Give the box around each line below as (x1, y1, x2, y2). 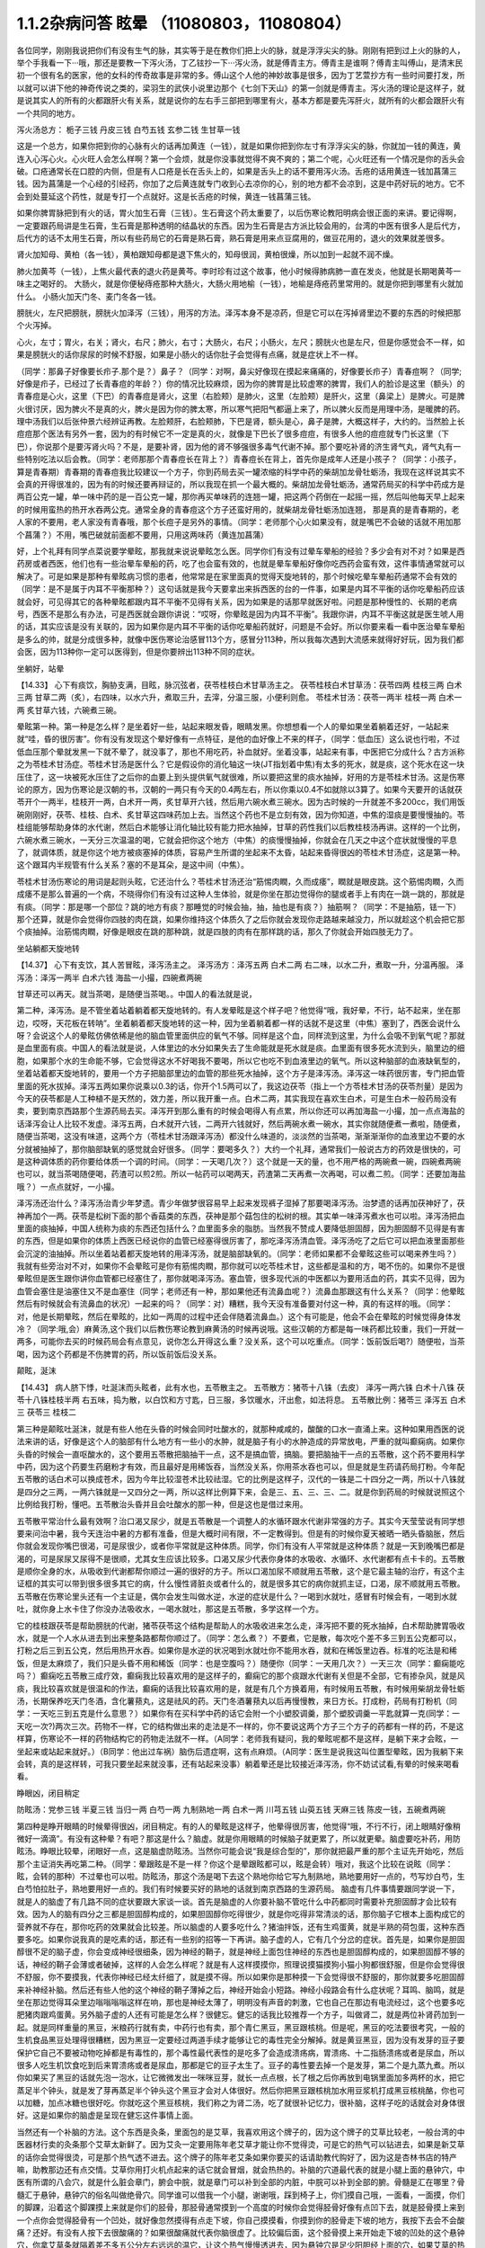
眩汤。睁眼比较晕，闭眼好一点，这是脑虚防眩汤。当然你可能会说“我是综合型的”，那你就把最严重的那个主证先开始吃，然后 (16, 1846, 464, 1857)
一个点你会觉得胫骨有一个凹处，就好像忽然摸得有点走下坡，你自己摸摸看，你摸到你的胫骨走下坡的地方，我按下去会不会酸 (16, 2215, 465, 2226)
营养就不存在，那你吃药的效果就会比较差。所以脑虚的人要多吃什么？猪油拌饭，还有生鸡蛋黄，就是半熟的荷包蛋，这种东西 (16, 1921, 465, 1932)
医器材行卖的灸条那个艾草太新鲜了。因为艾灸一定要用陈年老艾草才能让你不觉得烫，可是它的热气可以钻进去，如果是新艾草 (16, 2139, 465, 2150)
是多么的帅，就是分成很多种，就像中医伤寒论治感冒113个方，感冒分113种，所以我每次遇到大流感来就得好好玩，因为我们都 (16, 634, 464, 645)
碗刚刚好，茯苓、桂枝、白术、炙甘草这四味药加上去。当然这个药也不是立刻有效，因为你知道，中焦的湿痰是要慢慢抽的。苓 (16, 809, 465, 820)
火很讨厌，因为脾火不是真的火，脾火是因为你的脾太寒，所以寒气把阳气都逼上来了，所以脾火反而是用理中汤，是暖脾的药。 (16, 403, 465, 414)
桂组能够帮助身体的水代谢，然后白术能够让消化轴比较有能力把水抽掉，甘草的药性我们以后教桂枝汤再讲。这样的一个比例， (16, 822, 465, 833)
